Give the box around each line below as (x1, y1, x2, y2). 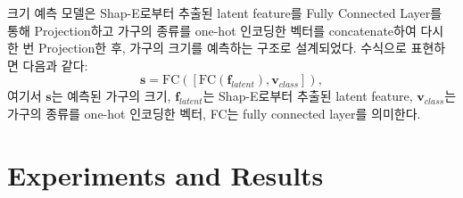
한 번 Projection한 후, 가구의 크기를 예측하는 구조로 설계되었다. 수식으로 (7, 38, 407, 57)
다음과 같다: (22, 55, 88, 74)
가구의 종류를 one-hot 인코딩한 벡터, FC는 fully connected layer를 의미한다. (7, 103, 421, 122)
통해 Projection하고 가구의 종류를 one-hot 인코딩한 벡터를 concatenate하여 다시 (7, 21, 444, 39)
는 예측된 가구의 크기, (51, 87, 171, 105)
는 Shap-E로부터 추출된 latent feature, (203, 87, 413, 105)
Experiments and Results (7, 156, 324, 193)
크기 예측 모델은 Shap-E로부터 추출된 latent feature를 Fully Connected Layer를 (7, 4, 442, 21)
